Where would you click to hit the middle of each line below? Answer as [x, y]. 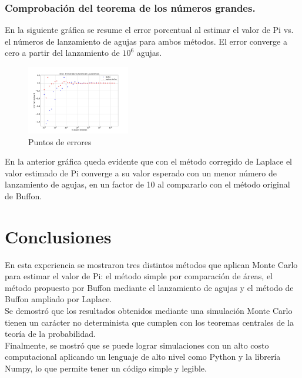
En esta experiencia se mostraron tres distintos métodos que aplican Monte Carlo [151, 264]
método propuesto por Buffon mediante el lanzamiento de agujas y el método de [149, 287]
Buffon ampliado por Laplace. [58, 299]
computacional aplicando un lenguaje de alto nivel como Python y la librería [143, 357]
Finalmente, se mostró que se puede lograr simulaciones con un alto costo [137, 345]
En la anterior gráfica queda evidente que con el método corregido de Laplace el [149, 161]
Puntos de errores [60, 141]
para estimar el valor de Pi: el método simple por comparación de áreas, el [139, 276]
